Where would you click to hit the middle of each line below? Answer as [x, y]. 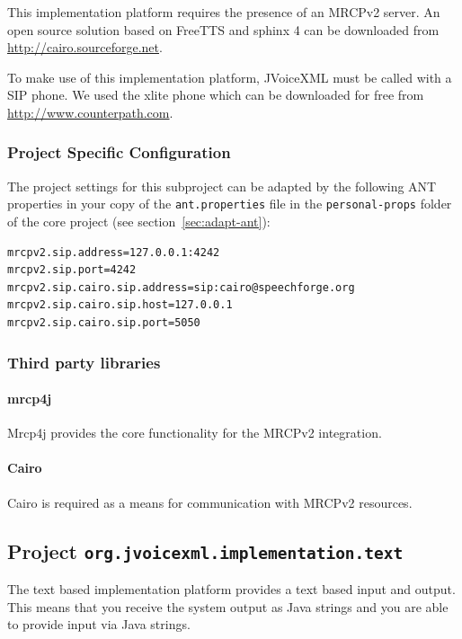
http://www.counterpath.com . [90, 112]
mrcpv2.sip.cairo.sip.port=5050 [104, 323]
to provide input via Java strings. [99, 624]
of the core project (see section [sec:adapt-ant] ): [139, 222]
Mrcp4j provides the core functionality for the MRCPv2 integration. [195, 433]
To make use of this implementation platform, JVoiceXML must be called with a [230, 77]
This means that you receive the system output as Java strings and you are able [228, 606]
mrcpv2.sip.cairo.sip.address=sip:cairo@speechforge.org [181, 287]
